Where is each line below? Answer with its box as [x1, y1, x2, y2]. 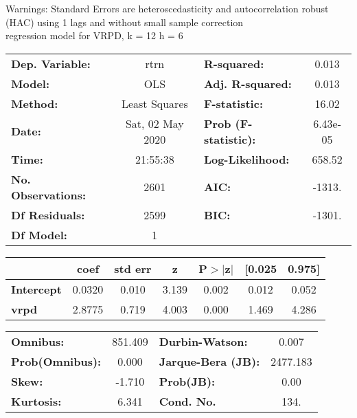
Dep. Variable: [11, 55, 91, 71]
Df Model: [11, 226, 67, 243]
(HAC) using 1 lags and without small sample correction [5, 14, 244, 29]
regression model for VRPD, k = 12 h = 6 [5, 28, 183, 43]
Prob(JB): [159, 373, 216, 389]
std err [114, 260, 152, 276]
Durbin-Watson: [159, 333, 248, 349]
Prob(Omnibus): [11, 353, 102, 369]
